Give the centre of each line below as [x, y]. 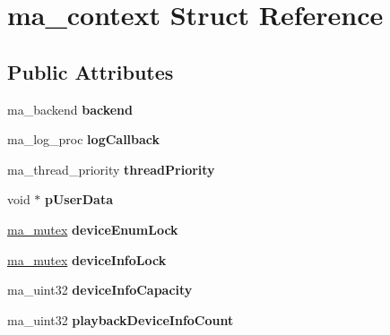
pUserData [79, 199]
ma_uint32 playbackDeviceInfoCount [121, 319]
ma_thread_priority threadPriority [111, 169]
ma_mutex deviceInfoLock [87, 259]
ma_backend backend [70, 109]
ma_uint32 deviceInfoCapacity [100, 290]
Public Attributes [91, 71]
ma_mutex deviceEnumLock [93, 229]
